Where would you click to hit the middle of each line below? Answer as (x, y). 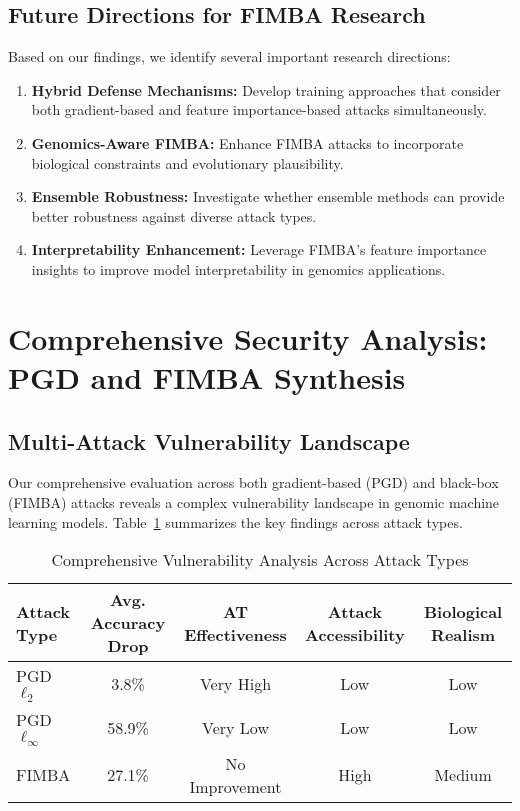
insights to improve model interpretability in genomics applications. (238, 268)
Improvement (235, 786)
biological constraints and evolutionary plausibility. (187, 162)
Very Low (235, 727)
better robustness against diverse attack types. (174, 215)
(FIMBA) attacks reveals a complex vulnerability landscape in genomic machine (254, 501)
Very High (235, 683)
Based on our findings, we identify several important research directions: (229, 56)
